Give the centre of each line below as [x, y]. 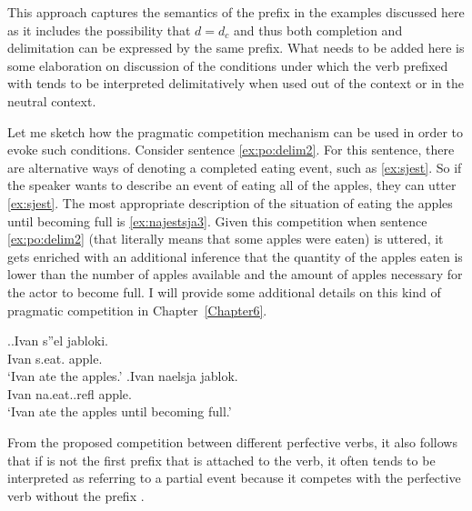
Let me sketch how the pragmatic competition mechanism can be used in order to [235, 131]
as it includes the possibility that [99, 30]
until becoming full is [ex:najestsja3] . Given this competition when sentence [217, 220]
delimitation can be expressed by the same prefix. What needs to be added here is [236, 48]
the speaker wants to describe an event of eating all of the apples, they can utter [232, 185]
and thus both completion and [318, 30]
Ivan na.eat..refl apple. [70, 393]
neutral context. [52, 100]
